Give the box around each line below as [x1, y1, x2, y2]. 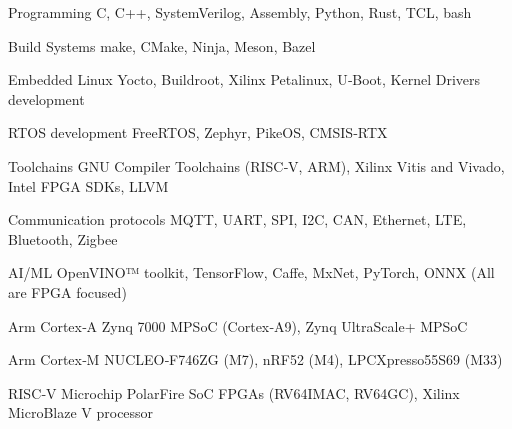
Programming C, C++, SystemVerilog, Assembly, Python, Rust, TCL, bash [8, 2, 472, 22]
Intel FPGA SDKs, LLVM [8, 175, 169, 196]
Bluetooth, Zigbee [8, 228, 118, 249]
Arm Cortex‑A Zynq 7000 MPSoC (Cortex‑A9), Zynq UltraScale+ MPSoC [8, 315, 468, 336]
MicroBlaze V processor [8, 402, 154, 423]
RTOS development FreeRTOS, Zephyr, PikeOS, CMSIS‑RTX [8, 122, 388, 143]
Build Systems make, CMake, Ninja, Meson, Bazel [8, 35, 316, 56]
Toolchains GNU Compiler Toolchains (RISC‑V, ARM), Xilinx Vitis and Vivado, [8, 155, 505, 176]
